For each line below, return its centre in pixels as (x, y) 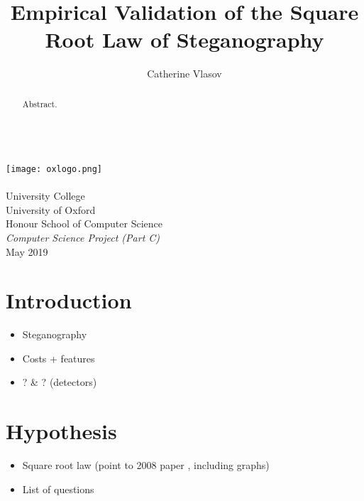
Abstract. (40, 103)
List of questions (58, 489)
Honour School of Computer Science (84, 223)
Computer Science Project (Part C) (83, 237)
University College (45, 196)
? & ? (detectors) (60, 382)
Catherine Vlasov (184, 74)
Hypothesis (61, 431)
